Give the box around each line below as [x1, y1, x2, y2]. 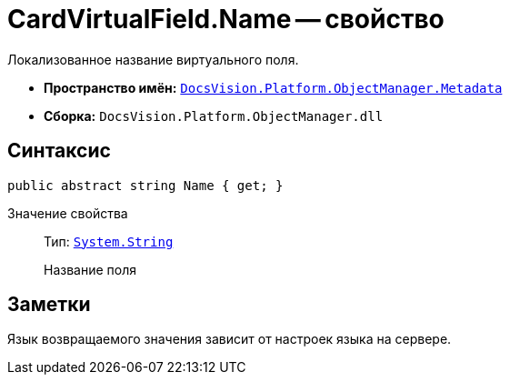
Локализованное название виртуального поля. [7, 51, 299, 67]
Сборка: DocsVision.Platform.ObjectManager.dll [44, 107, 384, 124]
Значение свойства [7, 205, 128, 221]
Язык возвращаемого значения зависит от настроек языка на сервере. [7, 331, 452, 347]
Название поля [44, 261, 137, 277]
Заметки [7, 293, 91, 317]
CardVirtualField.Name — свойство [7, 4, 445, 35]
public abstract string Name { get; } [7, 177, 284, 193]
